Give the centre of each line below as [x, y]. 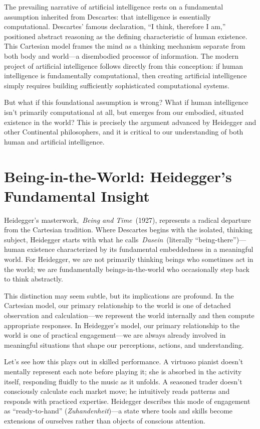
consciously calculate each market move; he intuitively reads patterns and [117, 391]
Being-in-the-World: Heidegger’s [118, 176]
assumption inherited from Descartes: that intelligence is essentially [107, 16]
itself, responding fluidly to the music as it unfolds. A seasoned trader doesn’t [123, 381]
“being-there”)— [221, 239]
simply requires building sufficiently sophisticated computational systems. [117, 85]
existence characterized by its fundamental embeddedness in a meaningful [140, 249]
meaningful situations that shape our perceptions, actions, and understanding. [124, 344]
